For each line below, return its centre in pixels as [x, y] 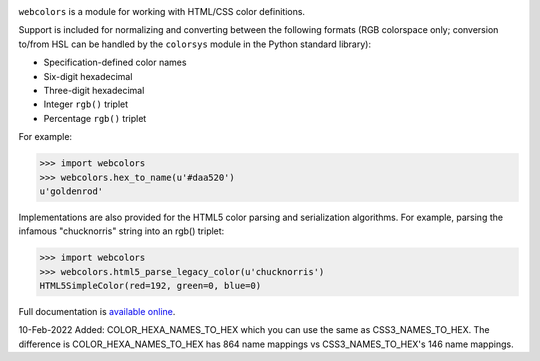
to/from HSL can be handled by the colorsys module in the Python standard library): [195, 44]
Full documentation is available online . [97, 312]
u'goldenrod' [71, 191]
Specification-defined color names [115, 62]
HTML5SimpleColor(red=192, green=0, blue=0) [150, 286]
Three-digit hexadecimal [94, 90]
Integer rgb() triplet [86, 104]
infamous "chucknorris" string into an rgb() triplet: [121, 231]
